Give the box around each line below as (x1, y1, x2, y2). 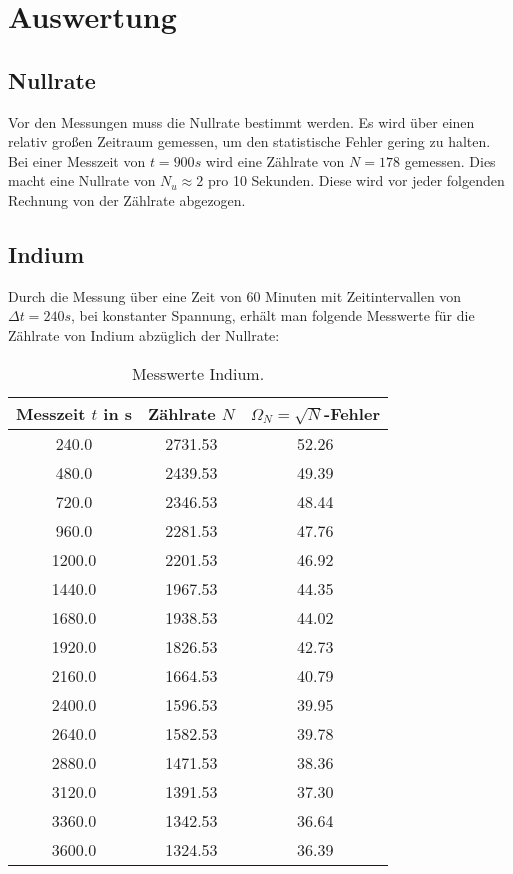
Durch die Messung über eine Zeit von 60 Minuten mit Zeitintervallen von (8, 285, 462, 306)
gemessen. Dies (404, 150, 496, 171)
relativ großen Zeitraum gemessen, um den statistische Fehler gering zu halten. (8, 131, 491, 152)
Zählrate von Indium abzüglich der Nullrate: (8, 324, 280, 345)
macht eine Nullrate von (8, 170, 156, 191)
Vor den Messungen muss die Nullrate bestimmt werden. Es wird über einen (8, 111, 475, 132)
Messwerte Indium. (131, 361, 265, 385)
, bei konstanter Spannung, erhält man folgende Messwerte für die (70, 305, 475, 326)
